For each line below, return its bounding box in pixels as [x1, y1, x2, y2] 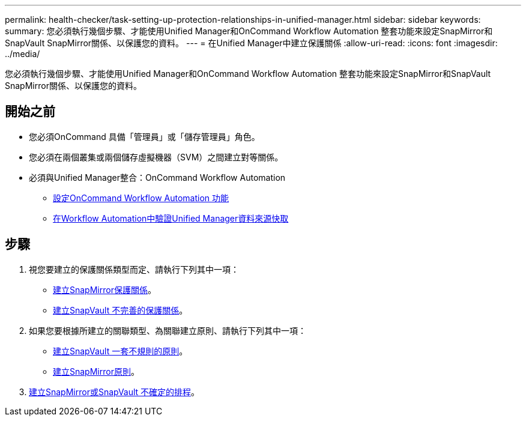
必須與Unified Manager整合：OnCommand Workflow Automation [29, 172, 286, 183]
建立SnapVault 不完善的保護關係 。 [53, 304, 188, 315]
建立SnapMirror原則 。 [53, 366, 139, 377]
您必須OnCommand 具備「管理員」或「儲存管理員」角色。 [29, 131, 260, 142]
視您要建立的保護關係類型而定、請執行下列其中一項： [29, 264, 239, 274]
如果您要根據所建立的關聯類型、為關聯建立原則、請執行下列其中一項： [29, 325, 306, 336]
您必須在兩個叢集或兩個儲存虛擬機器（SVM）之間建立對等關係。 [29, 151, 283, 162]
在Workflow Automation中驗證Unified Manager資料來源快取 [53, 213, 289, 223]
